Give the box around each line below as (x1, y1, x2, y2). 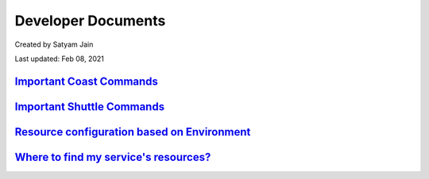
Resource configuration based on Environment (14, 125, 251, 139)
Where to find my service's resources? (14, 150, 211, 164)
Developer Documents (14, 12, 166, 29)
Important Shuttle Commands (14, 100, 165, 113)
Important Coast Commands (14, 74, 159, 88)
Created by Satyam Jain (14, 40, 94, 49)
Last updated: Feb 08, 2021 (14, 54, 105, 63)
